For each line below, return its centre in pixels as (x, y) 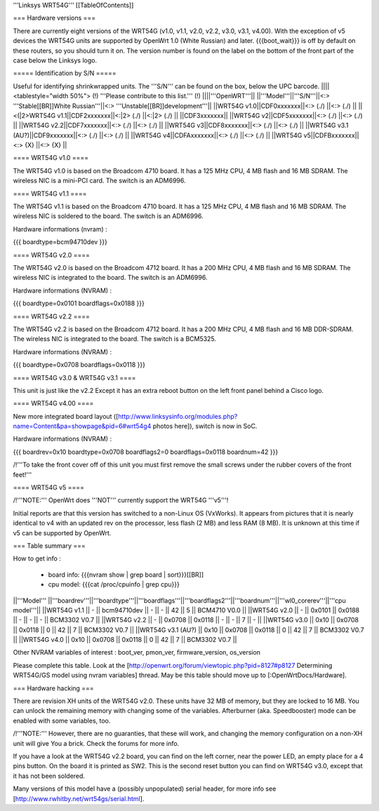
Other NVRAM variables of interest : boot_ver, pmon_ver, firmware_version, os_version (137, 652)
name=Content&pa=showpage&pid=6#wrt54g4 (82, 426)
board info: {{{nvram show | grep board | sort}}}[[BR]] (126, 575)
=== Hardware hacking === (53, 688)
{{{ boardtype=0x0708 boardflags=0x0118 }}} (79, 365)
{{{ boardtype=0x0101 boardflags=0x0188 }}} (79, 303)
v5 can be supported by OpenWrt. (62, 532)
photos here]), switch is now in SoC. (205, 426)
